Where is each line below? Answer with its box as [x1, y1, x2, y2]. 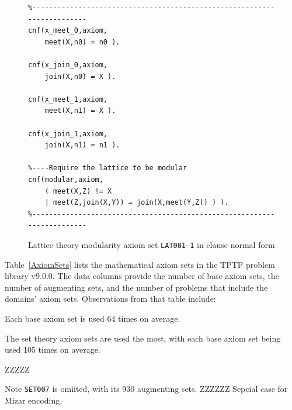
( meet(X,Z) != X [44, 187, 112, 195]
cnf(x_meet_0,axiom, [28, 26, 108, 35]
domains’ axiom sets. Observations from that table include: [5, 292, 216, 305]
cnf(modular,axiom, [28, 175, 103, 184]
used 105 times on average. [5, 343, 100, 356]
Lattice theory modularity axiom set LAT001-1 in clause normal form [28, 238, 275, 250]
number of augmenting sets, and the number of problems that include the [5, 281, 268, 293]
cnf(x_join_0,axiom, [28, 60, 108, 69]
